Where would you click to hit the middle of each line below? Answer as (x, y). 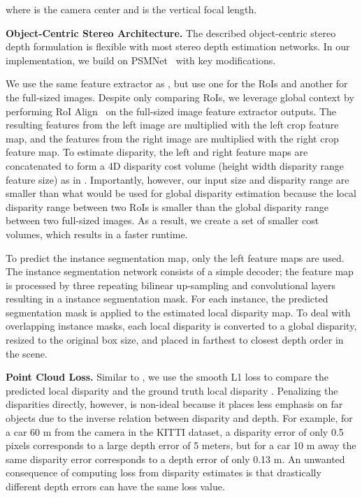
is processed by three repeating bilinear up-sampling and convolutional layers (171, 285)
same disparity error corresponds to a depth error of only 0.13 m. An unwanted (175, 459)
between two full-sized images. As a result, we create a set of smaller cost (162, 220)
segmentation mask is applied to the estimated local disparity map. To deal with (178, 312)
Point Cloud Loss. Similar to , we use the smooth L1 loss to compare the (167, 377)
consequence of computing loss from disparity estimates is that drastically (164, 473)
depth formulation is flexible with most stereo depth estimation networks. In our (178, 46)
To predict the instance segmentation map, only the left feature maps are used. (175, 257)
